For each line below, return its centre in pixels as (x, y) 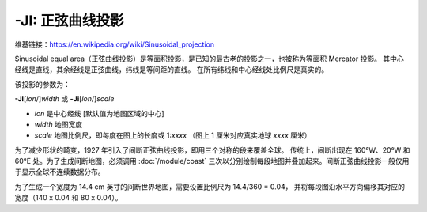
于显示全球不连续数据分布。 (60, 172)
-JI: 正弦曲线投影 (69, 21)
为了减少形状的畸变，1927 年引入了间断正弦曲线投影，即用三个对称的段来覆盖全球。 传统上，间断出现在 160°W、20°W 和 (212, 150)
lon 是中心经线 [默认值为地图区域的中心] (100, 113)
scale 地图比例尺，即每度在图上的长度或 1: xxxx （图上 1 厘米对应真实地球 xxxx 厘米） (173, 135)
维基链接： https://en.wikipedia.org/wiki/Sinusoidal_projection (115, 44)
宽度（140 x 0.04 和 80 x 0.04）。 (68, 198)
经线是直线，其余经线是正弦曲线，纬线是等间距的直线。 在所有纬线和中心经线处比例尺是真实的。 (171, 70)
